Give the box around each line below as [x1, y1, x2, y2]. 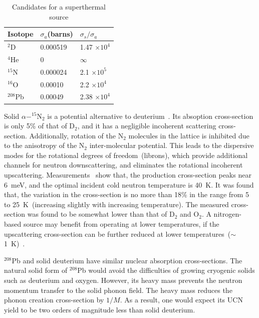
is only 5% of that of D [4, 120, 75, 131]
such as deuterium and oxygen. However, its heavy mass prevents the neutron [4, 275, 242, 285]
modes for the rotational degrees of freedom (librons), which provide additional [4, 149, 248, 160]
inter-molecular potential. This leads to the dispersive [89, 140, 254, 150]
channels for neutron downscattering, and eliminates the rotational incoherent [4, 160, 243, 170]
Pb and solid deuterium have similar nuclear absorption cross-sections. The [12, 255, 242, 265]
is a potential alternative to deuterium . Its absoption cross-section [47, 110, 253, 121]
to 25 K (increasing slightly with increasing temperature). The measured [4, 199, 229, 209]
